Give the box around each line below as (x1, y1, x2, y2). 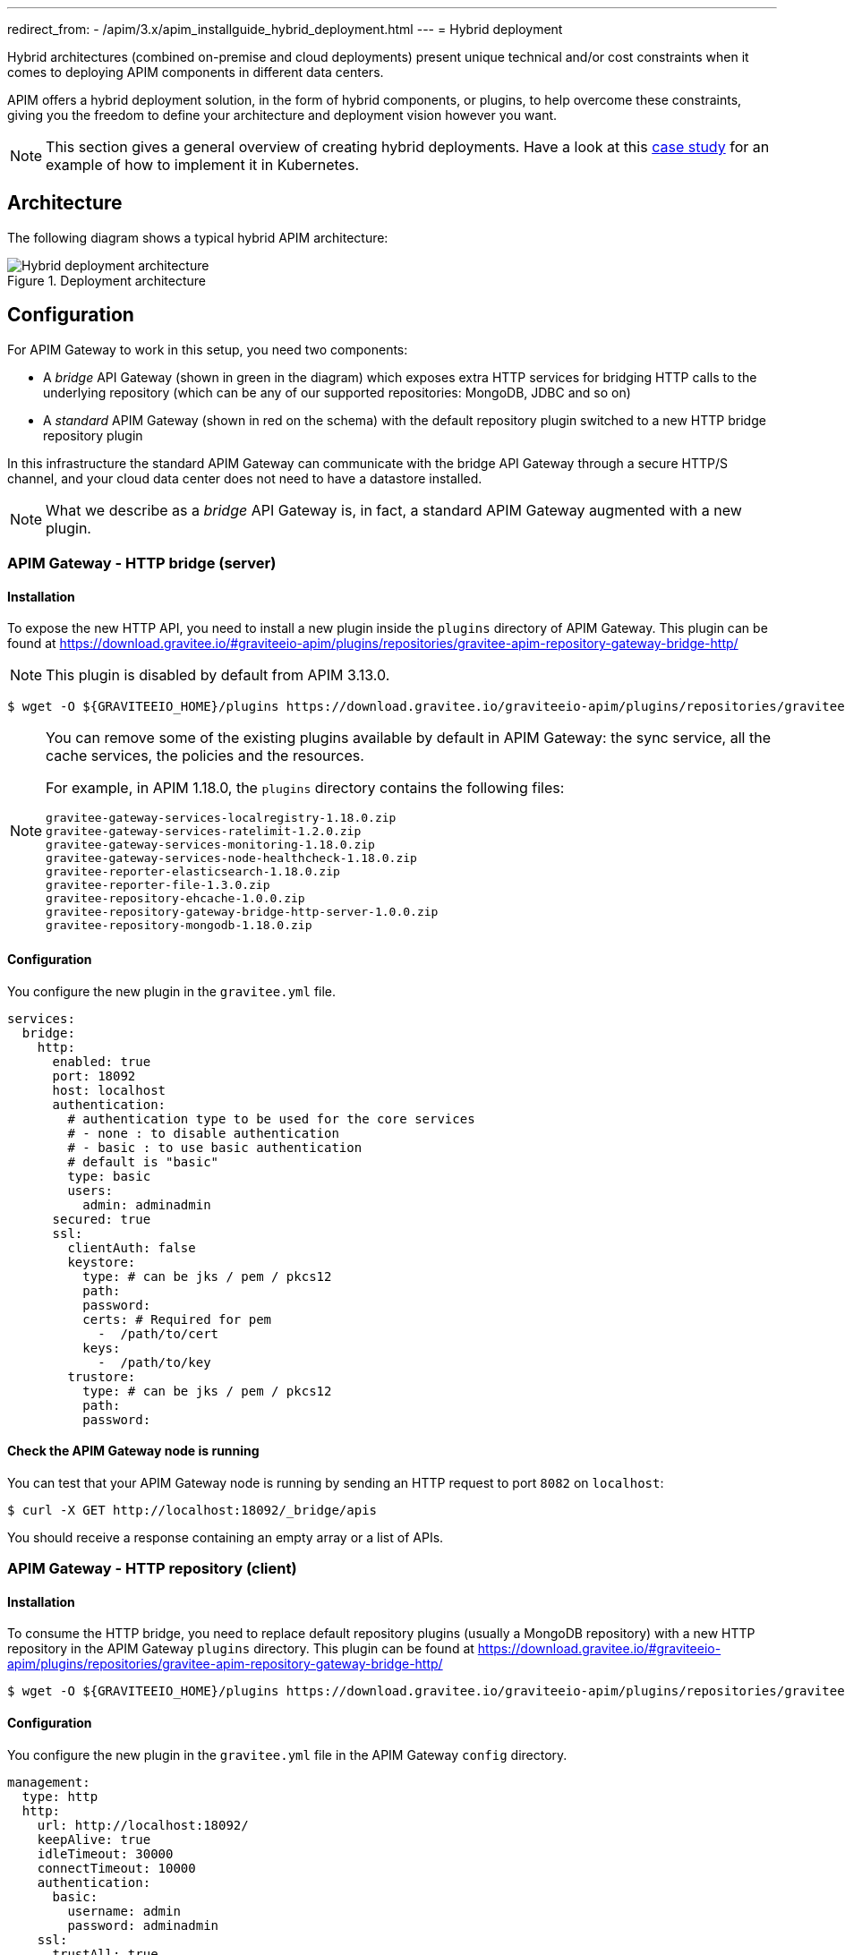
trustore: (67, 1369, 136, 1384)
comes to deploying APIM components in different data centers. (7, 64, 384, 80)
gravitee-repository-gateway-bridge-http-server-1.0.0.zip (46, 905, 439, 919)
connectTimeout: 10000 (37, 1860, 196, 1875)
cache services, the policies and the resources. (46, 747, 364, 765)
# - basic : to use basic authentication (67, 1140, 363, 1155)
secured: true (52, 1211, 151, 1226)
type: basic (67, 1168, 151, 1183)
